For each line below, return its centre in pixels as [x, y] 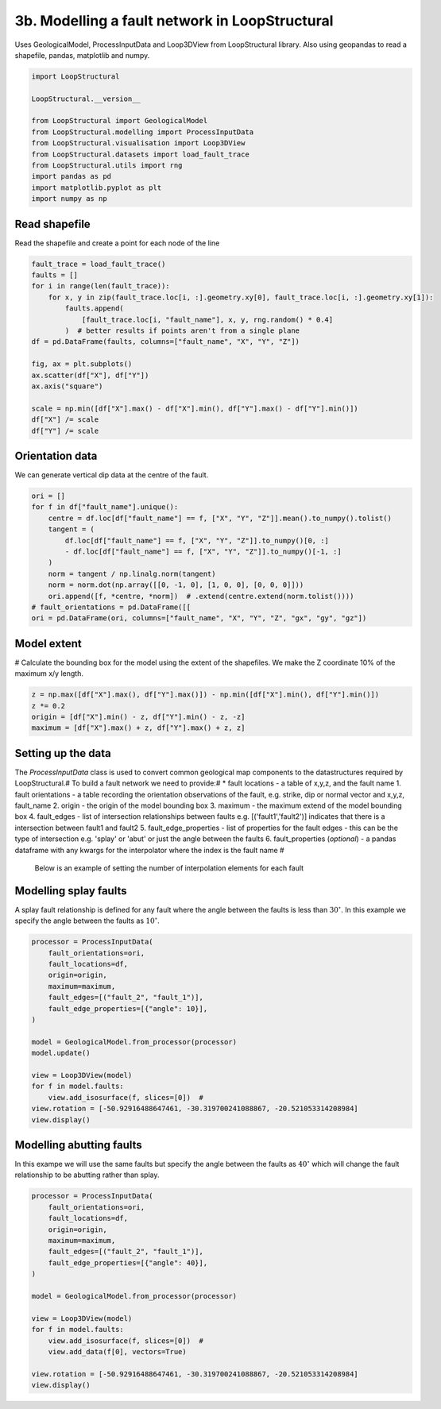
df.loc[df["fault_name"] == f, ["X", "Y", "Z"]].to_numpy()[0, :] [197, 540]
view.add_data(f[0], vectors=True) [117, 1351]
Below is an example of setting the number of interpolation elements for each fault [169, 868]
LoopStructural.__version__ [86, 98]
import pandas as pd [71, 176]
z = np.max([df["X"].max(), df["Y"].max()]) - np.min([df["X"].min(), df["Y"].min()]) [205, 695]
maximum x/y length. [49, 674]
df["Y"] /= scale [65, 430]
